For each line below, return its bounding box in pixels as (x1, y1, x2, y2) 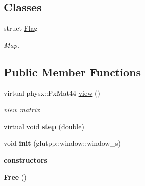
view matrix (4, 104, 40, 115)
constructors (4, 154, 47, 165)
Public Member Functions (4, 64, 141, 79)
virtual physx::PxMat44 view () (4, 87, 100, 98)
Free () (4, 171, 27, 182)
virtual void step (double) (4, 121, 84, 131)
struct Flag (4, 23, 38, 33)
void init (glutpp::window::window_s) (4, 138, 121, 148)
